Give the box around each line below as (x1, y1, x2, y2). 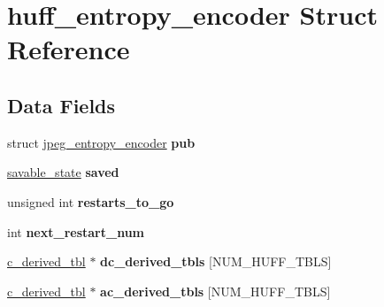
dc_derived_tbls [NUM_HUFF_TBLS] (100, 252, 332, 271)
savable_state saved (7, 163, 119, 181)
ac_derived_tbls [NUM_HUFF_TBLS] (100, 281, 331, 300)
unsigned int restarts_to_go (7, 192, 174, 211)
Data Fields (7, 91, 116, 119)
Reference (7, 31, 130, 67)
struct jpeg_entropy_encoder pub (7, 133, 196, 151)
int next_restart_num (7, 222, 145, 241)
